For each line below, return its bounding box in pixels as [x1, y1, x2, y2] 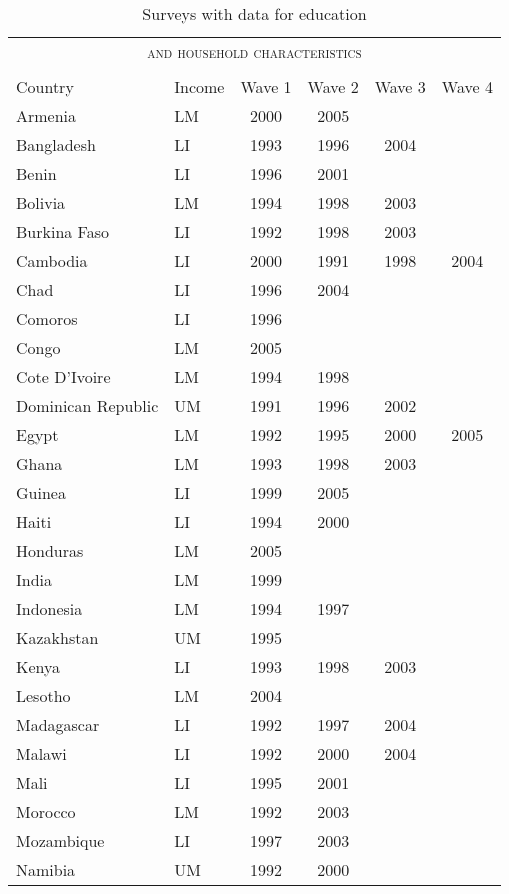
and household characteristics [147, 40, 362, 63]
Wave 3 [374, 75, 426, 98]
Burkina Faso [16, 220, 110, 243]
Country [16, 75, 74, 98]
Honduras [16, 539, 84, 562]
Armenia [16, 104, 77, 127]
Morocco [16, 800, 76, 823]
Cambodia [16, 249, 88, 272]
